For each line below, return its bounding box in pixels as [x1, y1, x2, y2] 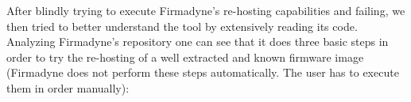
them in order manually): [6, 79, 130, 96]
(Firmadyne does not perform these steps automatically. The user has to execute [6, 64, 399, 81]
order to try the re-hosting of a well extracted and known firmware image [6, 48, 364, 65]
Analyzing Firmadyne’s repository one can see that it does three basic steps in [6, 33, 389, 50]
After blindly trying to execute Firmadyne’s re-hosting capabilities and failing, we [6, 2, 405, 18]
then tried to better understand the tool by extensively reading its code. [6, 17, 358, 34]
